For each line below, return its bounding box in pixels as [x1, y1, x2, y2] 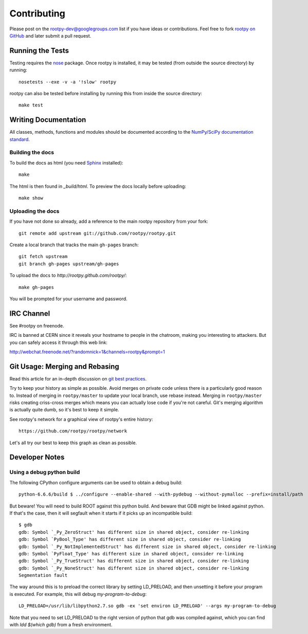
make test [19, 102, 43, 108]
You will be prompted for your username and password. [9, 296, 128, 302]
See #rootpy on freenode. [9, 322, 64, 329]
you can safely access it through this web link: [9, 339, 108, 346]
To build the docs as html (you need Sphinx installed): [9, 159, 123, 166]
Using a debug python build [9, 468, 80, 476]
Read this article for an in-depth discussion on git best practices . [9, 375, 147, 382]
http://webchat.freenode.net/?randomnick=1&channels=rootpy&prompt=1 [9, 349, 165, 355]
